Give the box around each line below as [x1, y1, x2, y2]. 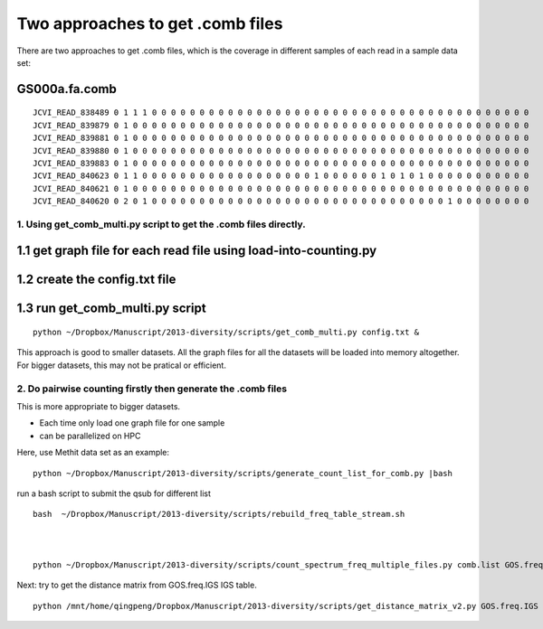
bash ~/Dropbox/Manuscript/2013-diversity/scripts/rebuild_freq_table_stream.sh [33, 509, 405, 520]
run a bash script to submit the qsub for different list [16, 488, 212, 499]
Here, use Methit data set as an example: [16, 447, 170, 458]
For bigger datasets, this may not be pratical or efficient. [16, 360, 226, 371]
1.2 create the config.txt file [16, 272, 176, 287]
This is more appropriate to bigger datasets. [16, 401, 181, 411]
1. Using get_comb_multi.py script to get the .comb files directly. [16, 218, 307, 230]
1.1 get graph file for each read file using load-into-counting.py [16, 243, 377, 258]
